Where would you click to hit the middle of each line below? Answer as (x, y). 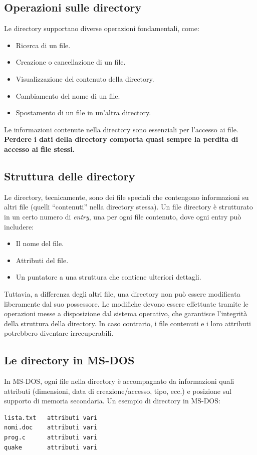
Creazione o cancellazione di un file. (71, 62)
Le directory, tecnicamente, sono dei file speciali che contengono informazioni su (126, 197)
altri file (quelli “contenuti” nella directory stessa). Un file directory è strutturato (128, 207)
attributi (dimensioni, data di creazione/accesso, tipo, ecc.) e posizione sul (118, 391)
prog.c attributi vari (51, 438)
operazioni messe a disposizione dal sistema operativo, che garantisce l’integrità (126, 313)
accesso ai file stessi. (40, 149)
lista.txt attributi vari (51, 418)
